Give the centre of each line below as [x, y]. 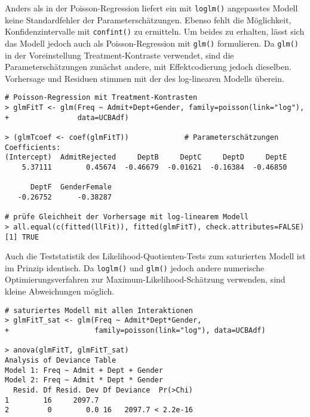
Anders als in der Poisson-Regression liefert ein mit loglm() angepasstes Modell [151, 8]
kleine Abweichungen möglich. [60, 291]
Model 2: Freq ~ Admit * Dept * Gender [84, 380]
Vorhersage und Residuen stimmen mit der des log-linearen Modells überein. [145, 78]
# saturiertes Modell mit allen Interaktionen [99, 310]
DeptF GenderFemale [71, 187]
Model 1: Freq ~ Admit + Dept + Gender [84, 370]
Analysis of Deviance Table [61, 360]
